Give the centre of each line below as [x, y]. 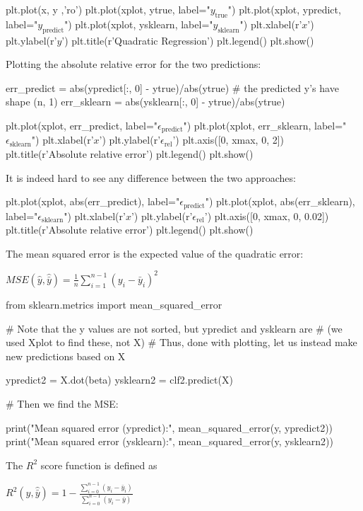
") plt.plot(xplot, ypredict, [284, 9]
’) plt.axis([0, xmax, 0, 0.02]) [267, 216]
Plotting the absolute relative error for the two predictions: [133, 64]
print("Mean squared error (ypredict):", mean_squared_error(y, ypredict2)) [169, 427]
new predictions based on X [66, 356]
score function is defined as [99, 465]
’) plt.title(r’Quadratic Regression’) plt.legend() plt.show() [188, 40]
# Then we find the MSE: [62, 403]
